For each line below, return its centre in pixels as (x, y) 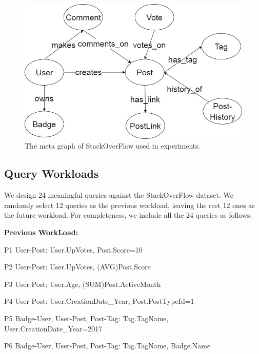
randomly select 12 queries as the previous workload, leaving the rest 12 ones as (129, 205)
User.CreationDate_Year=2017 (53, 328)
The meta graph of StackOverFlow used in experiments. (113, 146)
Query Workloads (52, 173)
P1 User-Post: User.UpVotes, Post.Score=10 (73, 249)
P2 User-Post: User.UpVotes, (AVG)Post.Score (77, 267)
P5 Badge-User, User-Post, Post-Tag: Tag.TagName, (86, 318)
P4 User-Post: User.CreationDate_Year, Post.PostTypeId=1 (99, 301)
